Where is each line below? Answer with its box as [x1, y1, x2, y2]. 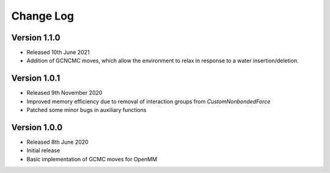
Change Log [11, 9, 75, 23]
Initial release [26, 147, 61, 154]
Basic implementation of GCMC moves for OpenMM [26, 155, 158, 163]
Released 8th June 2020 [26, 138, 89, 146]
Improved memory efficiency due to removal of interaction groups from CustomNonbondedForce [26, 98, 271, 105]
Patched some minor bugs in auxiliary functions [26, 106, 147, 114]
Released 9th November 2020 [26, 89, 103, 97]
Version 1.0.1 [11, 73, 61, 84]
